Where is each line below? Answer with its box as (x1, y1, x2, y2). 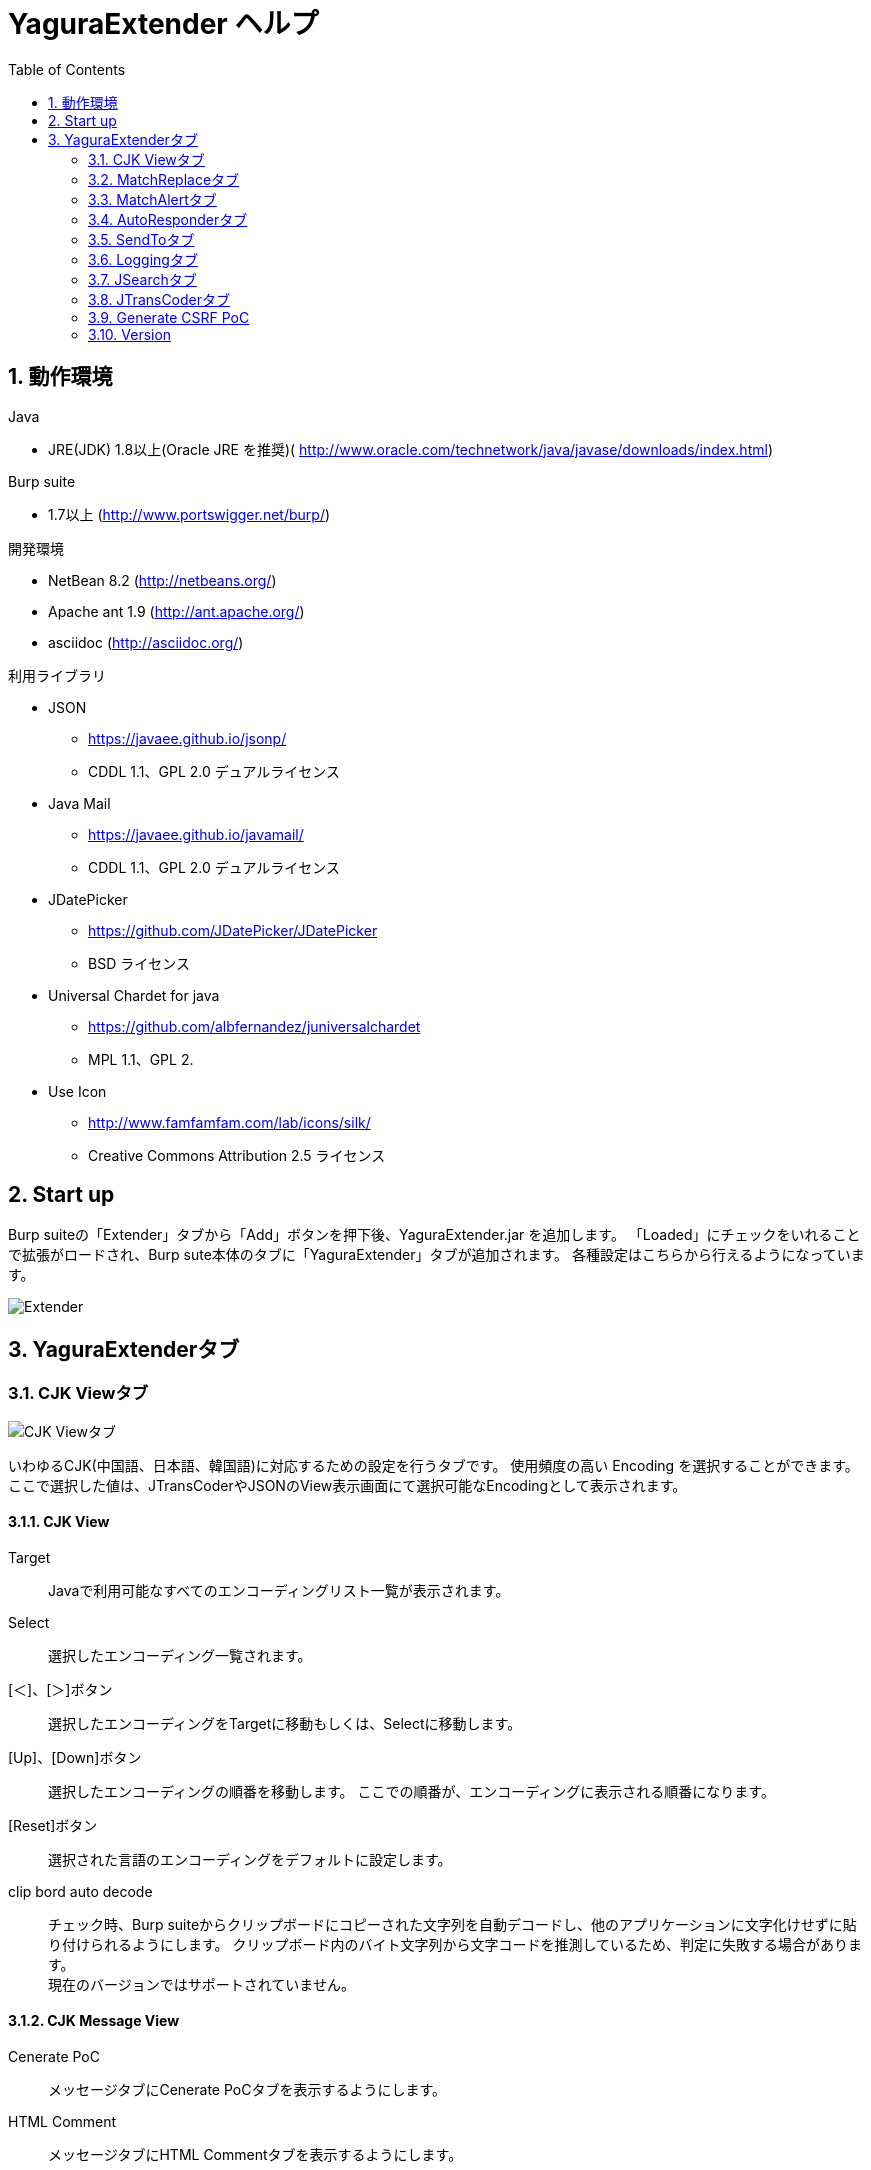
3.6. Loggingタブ (88, 250, 198, 268)
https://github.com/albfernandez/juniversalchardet (88, 1017, 421, 1035)
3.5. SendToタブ (88, 230, 195, 248)
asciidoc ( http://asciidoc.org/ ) (48, 633, 244, 651)
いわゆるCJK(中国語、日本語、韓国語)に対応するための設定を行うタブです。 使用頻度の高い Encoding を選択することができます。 (8, 1456, 859, 1474)
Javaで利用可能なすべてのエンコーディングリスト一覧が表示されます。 (48, 1581, 510, 1599)
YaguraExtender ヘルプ (8, 7, 319, 41)
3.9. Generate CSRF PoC (88, 308, 250, 326)
